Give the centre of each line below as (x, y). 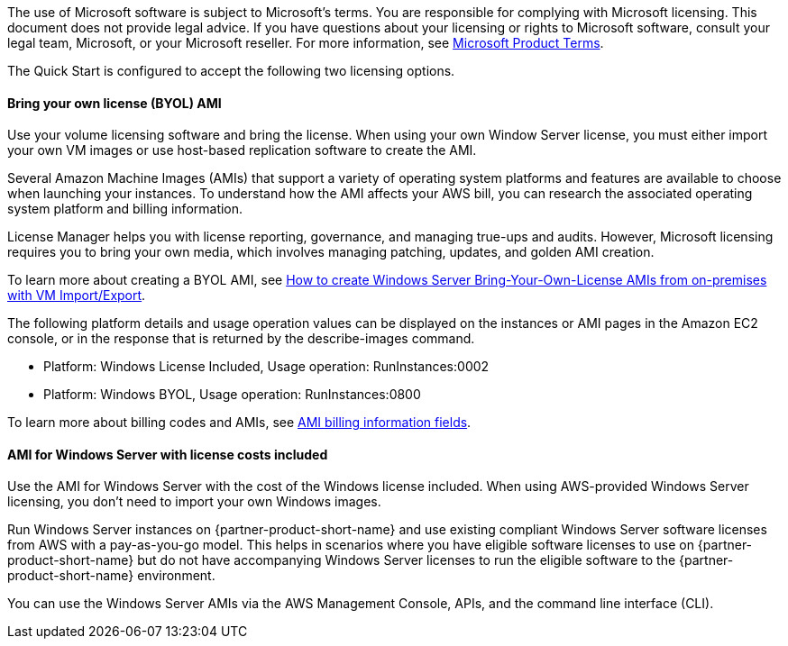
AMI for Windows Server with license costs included (168, 454)
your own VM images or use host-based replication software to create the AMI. (242, 150)
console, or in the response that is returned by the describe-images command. (241, 339)
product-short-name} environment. (111, 576)
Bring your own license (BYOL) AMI (115, 103)
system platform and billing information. (125, 209)
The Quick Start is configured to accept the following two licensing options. (231, 71)
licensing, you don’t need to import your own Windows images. (194, 502)
